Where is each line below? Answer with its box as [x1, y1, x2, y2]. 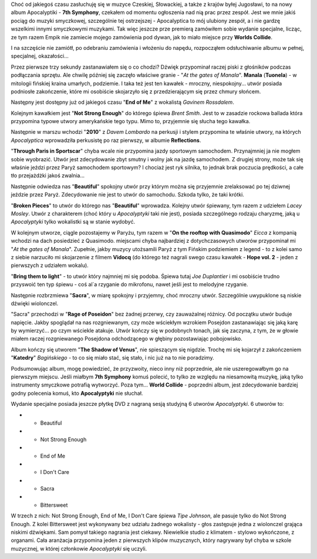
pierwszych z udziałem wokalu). [11, 262, 89, 269]
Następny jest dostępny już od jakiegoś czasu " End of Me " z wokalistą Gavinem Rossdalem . [11, 99, 234, 106]
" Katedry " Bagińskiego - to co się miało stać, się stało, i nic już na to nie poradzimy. [11, 354, 214, 361]
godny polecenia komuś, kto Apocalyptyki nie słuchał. [11, 389, 143, 397]
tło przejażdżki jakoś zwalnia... [11, 172, 85, 179]
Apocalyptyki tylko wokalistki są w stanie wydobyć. [11, 218, 135, 225]
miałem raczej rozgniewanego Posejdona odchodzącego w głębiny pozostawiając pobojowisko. [11, 335, 243, 343]
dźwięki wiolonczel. [11, 300, 59, 307]
